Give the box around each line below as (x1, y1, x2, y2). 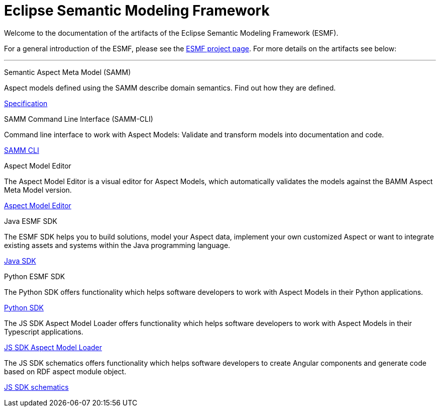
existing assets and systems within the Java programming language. (4, 240, 231, 250)
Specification (4, 99, 48, 108)
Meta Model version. (4, 185, 72, 194)
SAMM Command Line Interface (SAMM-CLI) (4, 114, 153, 123)
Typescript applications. (4, 327, 83, 336)
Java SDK (4, 256, 36, 265)
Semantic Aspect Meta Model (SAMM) (4, 67, 131, 76)
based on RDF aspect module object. (4, 367, 127, 376)
